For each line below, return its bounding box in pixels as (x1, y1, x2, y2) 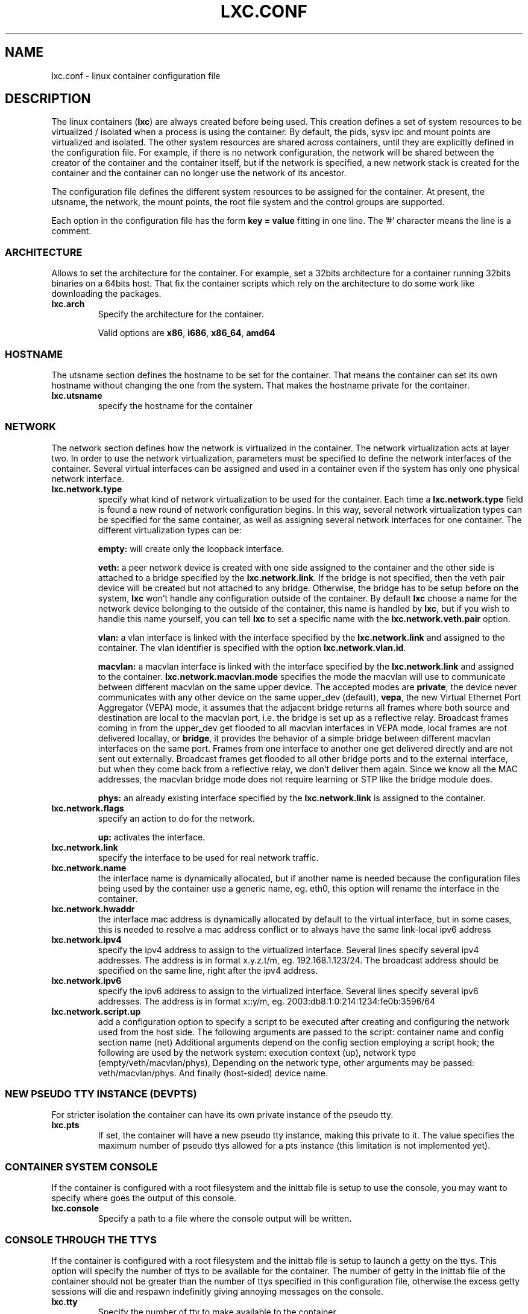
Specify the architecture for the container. (98, 309, 264, 320)
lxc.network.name (51, 862, 127, 873)
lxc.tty (51, 1296, 78, 1307)
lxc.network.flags (51, 802, 124, 813)
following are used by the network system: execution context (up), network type (98, 1047, 416, 1058)
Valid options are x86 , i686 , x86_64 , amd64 (98, 328, 275, 338)
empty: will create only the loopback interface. (98, 543, 284, 554)
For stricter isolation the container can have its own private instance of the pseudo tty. (51, 1109, 394, 1120)
